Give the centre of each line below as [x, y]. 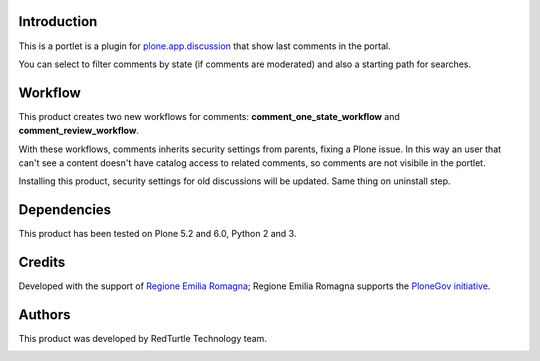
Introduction [58, 21]
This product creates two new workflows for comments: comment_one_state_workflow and [209, 116]
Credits [42, 262]
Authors [44, 314]
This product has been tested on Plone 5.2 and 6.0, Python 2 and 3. [157, 234]
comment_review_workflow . [79, 131]
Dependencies [65, 210]
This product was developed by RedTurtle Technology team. [142, 339]
